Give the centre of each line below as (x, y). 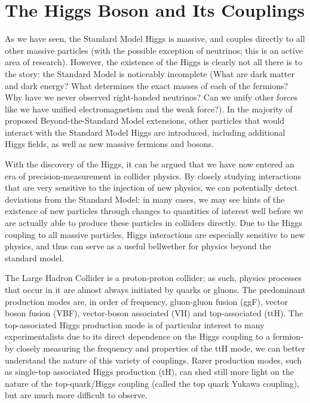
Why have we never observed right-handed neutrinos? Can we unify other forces (151, 97)
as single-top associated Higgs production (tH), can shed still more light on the (149, 372)
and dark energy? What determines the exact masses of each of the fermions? (147, 85)
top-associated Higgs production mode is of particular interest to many (135, 324)
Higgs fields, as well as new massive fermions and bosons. (109, 144)
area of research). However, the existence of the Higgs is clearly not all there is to (154, 62)
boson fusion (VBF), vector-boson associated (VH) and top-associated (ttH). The (154, 313)
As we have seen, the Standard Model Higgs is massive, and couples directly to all (155, 39)
